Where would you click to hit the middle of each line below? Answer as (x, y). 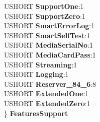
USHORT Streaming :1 (41, 64)
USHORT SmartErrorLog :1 (49, 26)
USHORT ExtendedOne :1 (46, 93)
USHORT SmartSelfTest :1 (47, 35)
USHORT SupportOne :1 (44, 6)
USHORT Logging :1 (36, 74)
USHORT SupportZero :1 (45, 16)
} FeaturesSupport (36, 113)
